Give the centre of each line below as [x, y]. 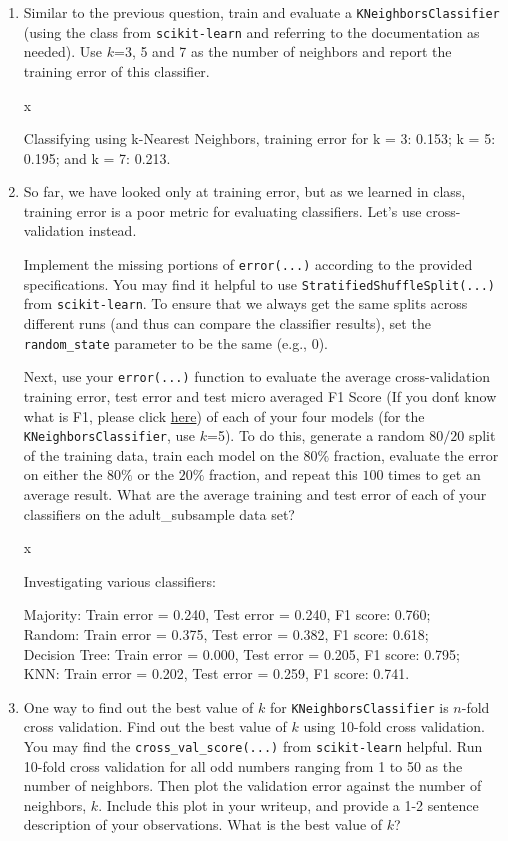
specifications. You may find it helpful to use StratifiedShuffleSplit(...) [259, 283]
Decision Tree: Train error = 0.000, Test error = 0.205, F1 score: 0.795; [241, 653]
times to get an [434, 474]
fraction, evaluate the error [416, 454]
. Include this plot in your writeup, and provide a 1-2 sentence [288, 804]
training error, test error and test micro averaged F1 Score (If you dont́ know [260, 395]
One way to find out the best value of [138, 706]
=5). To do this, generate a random [316, 435]
